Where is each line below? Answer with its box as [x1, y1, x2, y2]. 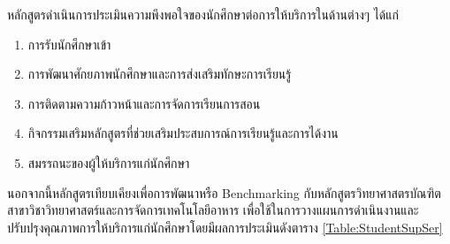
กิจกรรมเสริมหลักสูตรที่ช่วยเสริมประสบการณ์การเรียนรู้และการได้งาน [27, 124, 339, 142]
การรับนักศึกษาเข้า [27, 34, 111, 53]
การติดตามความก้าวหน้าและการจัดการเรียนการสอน [27, 94, 261, 112]
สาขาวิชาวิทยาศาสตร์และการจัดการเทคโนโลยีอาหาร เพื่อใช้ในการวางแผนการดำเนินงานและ [7, 201, 419, 219]
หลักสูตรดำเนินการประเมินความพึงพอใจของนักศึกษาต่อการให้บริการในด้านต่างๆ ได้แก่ [7, 5, 399, 23]
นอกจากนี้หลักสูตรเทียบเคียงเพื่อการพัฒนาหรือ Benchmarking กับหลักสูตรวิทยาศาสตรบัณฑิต [7, 183, 441, 202]
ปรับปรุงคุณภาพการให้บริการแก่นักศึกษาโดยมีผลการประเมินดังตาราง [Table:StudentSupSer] [7, 217, 443, 236]
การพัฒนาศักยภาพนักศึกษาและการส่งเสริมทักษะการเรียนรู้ [27, 65, 292, 83]
